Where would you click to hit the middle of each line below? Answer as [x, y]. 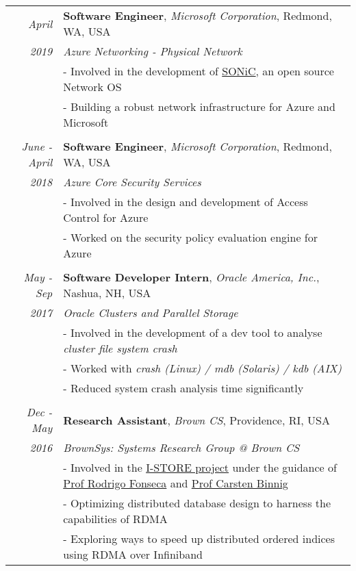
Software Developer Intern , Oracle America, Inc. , [191, 277]
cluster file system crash [120, 348]
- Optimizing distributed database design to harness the [197, 503]
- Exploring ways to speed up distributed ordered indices [199, 538]
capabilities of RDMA [115, 519]
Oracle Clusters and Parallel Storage [151, 313]
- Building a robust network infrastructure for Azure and [199, 106]
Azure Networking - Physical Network [153, 51]
